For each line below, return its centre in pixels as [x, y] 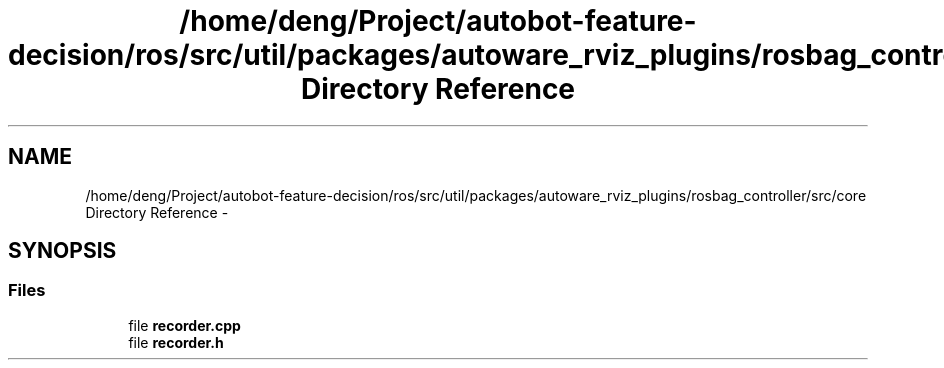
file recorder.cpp [184, 325]
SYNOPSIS [62, 251]
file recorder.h [176, 342]
